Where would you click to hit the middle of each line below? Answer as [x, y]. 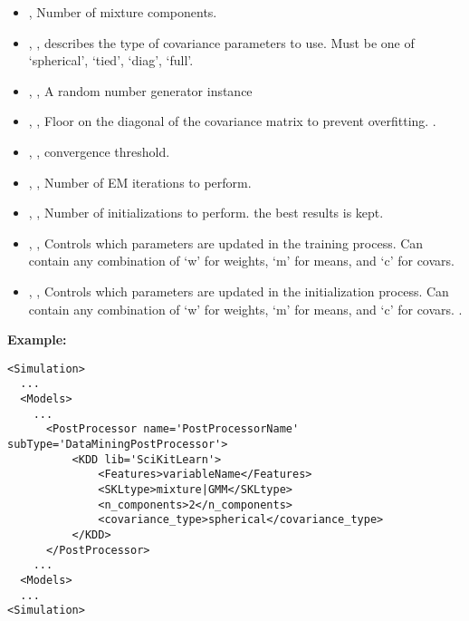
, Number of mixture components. [123, 12]
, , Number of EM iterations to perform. [140, 182]
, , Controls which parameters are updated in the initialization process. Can [239, 291]
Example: [37, 340]
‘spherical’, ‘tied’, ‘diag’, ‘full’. [111, 60]
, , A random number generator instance [140, 90]
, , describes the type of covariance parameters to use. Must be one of [221, 42]
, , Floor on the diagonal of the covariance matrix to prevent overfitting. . [232, 121]
